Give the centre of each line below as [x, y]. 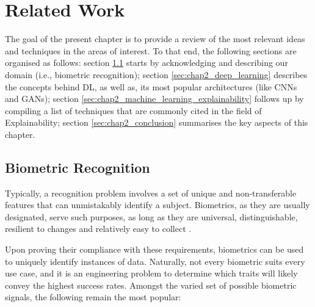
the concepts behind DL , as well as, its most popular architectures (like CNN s [151, 86]
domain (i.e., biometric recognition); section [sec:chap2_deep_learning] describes [156, 74]
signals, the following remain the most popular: [93, 297]
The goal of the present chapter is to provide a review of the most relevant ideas [155, 39]
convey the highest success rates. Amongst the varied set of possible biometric [151, 285]
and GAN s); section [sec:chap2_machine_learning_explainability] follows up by [154, 99]
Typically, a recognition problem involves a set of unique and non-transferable [151, 193]
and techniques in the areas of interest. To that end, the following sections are [151, 50]
